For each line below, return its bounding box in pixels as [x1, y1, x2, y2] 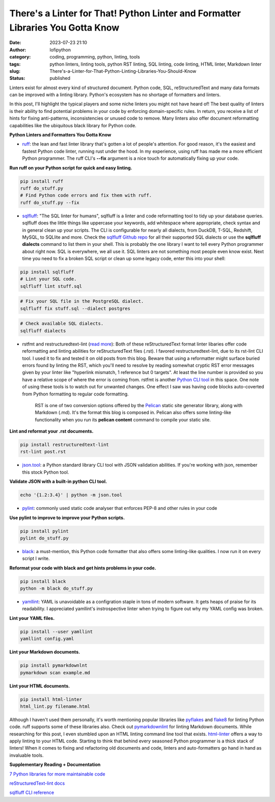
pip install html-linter [20, 696, 82, 702]
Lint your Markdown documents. [9, 649, 80, 655]
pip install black [20, 578, 66, 584]
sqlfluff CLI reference [9, 789, 54, 796]
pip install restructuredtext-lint [20, 442, 109, 448]
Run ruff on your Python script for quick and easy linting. [9, 164, 132, 170]
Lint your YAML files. [9, 615, 55, 621]
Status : [9, 75, 25, 81]
